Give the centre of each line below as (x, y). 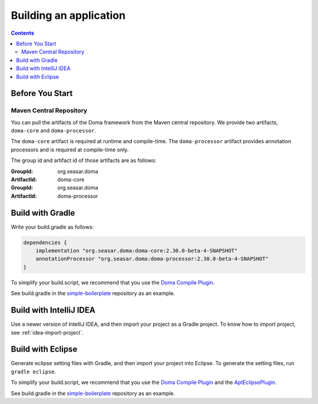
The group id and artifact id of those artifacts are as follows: (84, 160)
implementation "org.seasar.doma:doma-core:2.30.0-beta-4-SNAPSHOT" (137, 251)
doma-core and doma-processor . (54, 131)
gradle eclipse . (34, 372)
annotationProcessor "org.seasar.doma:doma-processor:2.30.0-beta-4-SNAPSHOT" (152, 259)
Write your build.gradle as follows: (52, 227)
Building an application (68, 15)
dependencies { (45, 242)
